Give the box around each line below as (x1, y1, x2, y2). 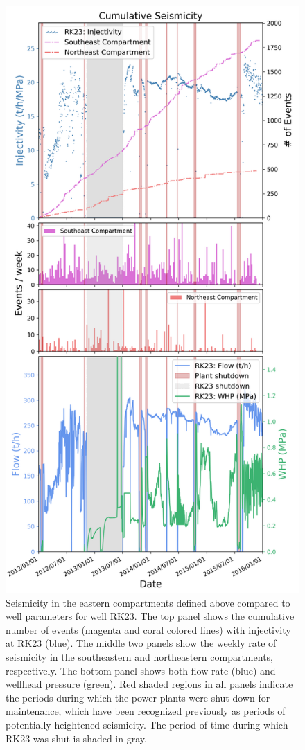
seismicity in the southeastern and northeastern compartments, (6, 649, 273, 663)
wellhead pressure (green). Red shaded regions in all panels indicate (6, 677, 293, 691)
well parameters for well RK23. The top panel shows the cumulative (6, 609, 295, 623)
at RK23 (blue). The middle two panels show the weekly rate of (6, 636, 277, 650)
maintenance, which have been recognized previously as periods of (6, 704, 286, 718)
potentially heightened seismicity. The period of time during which (6, 717, 288, 731)
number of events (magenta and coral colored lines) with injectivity (6, 622, 291, 636)
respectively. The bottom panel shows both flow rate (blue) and (6, 663, 276, 677)
